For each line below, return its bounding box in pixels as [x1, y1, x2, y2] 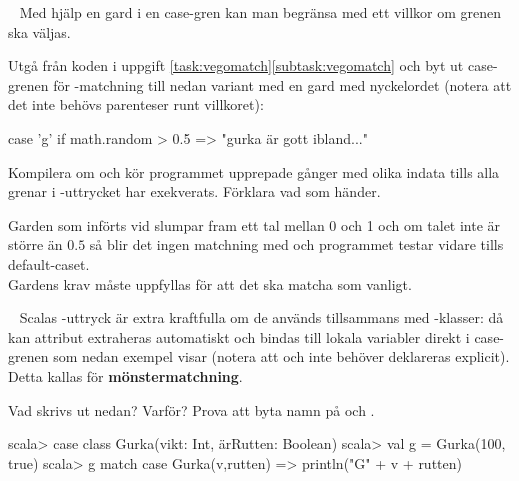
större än [8, 234, 63, 255]
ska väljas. [8, 21, 71, 42]
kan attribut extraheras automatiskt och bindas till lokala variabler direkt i [8, 326, 470, 347]
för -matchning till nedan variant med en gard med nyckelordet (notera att [53, 74, 512, 95]
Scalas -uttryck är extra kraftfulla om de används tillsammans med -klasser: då [19, 307, 504, 328]
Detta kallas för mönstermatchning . [8, 365, 243, 386]
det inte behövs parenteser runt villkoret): [8, 94, 264, 115]
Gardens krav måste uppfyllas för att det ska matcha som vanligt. [8, 273, 412, 294]
